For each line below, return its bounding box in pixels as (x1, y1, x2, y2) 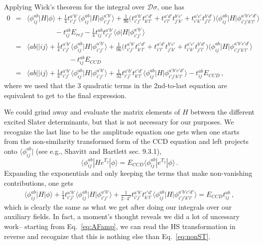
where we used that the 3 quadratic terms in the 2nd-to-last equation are (4, 80, 227, 91)
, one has (157, 1, 184, 11)
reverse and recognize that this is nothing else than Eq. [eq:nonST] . (4, 231, 211, 241)
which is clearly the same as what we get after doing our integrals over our (4, 201, 232, 212)
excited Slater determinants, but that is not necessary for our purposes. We (4, 116, 234, 126)
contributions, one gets (4, 177, 74, 188)
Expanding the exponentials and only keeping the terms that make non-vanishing (4, 168, 253, 178)
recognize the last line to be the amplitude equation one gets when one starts (4, 126, 240, 136)
